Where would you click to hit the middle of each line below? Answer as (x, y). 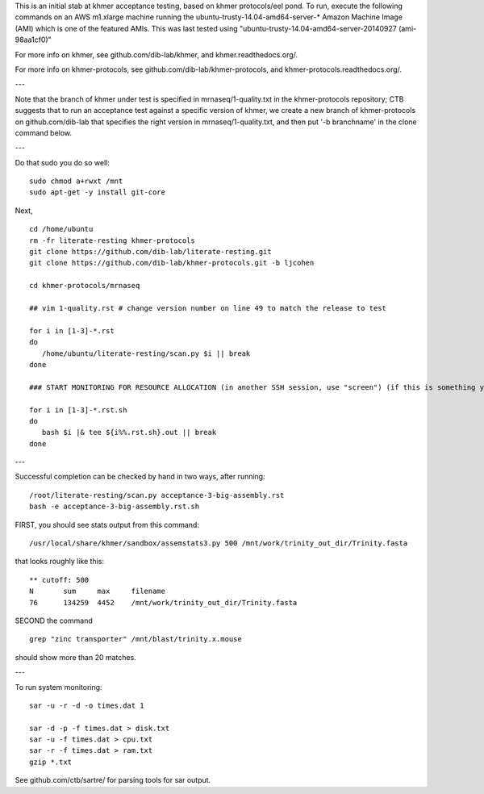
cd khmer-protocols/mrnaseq (85, 286)
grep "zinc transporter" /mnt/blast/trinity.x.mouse (136, 639)
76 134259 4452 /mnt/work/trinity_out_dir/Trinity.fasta (163, 602)
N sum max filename (97, 591)
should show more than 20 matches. (75, 657)
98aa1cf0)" (33, 40)
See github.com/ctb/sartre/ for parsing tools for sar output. (113, 780)
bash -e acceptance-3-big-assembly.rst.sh (115, 507)
